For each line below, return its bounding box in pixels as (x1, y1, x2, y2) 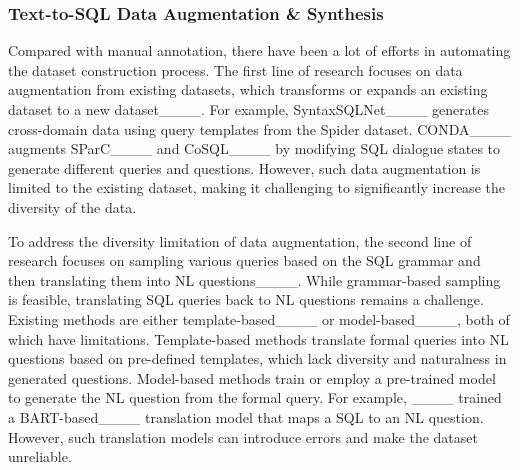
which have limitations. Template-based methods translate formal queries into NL (8, 328, 509, 349)
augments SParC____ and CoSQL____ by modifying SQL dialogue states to (8, 138, 501, 159)
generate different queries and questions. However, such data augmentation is (8, 157, 481, 178)
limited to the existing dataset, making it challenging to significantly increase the (8, 177, 505, 198)
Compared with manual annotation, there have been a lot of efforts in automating (8, 40, 511, 61)
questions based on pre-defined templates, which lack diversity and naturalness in (8, 348, 507, 369)
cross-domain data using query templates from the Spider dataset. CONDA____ (8, 118, 512, 139)
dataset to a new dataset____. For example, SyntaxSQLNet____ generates (8, 99, 489, 119)
